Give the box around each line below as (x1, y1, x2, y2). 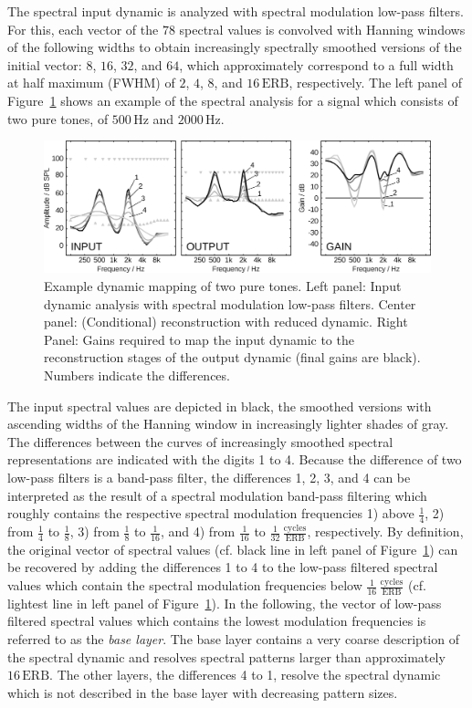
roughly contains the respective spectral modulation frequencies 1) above (7, 504, 414, 523)
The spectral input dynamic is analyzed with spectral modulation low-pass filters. (7, 2, 464, 20)
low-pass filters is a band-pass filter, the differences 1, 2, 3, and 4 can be (7, 468, 411, 487)
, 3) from (69, 522, 120, 541)
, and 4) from (160, 522, 236, 541)
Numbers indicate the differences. (44, 366, 230, 385)
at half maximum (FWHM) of (7, 73, 175, 92)
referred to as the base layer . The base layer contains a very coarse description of (7, 630, 459, 649)
